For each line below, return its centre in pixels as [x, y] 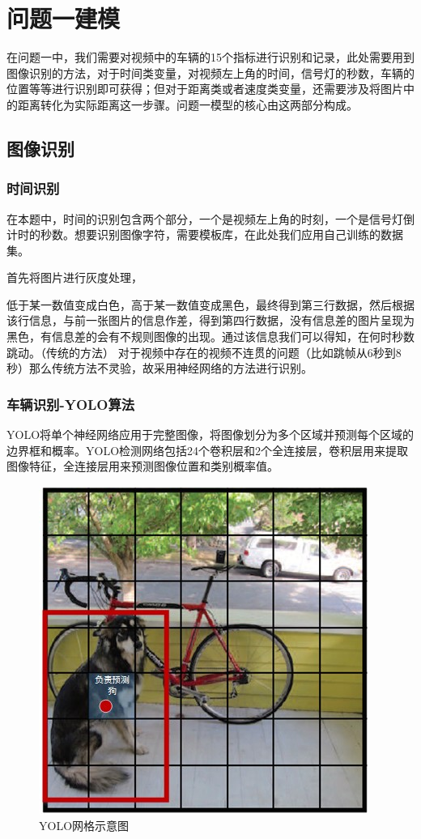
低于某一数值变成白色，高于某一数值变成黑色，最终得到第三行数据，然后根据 [210, 304]
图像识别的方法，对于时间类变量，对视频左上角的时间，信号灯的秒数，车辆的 [210, 72]
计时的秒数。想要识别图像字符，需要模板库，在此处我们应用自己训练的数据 [205, 234]
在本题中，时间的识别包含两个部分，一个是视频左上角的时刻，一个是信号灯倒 [210, 218]
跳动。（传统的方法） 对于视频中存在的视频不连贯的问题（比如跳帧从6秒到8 [204, 352]
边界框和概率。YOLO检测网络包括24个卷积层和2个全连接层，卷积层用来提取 [208, 450]
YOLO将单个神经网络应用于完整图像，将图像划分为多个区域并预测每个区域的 [210, 434]
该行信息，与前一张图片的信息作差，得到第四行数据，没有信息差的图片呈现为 [210, 320]
